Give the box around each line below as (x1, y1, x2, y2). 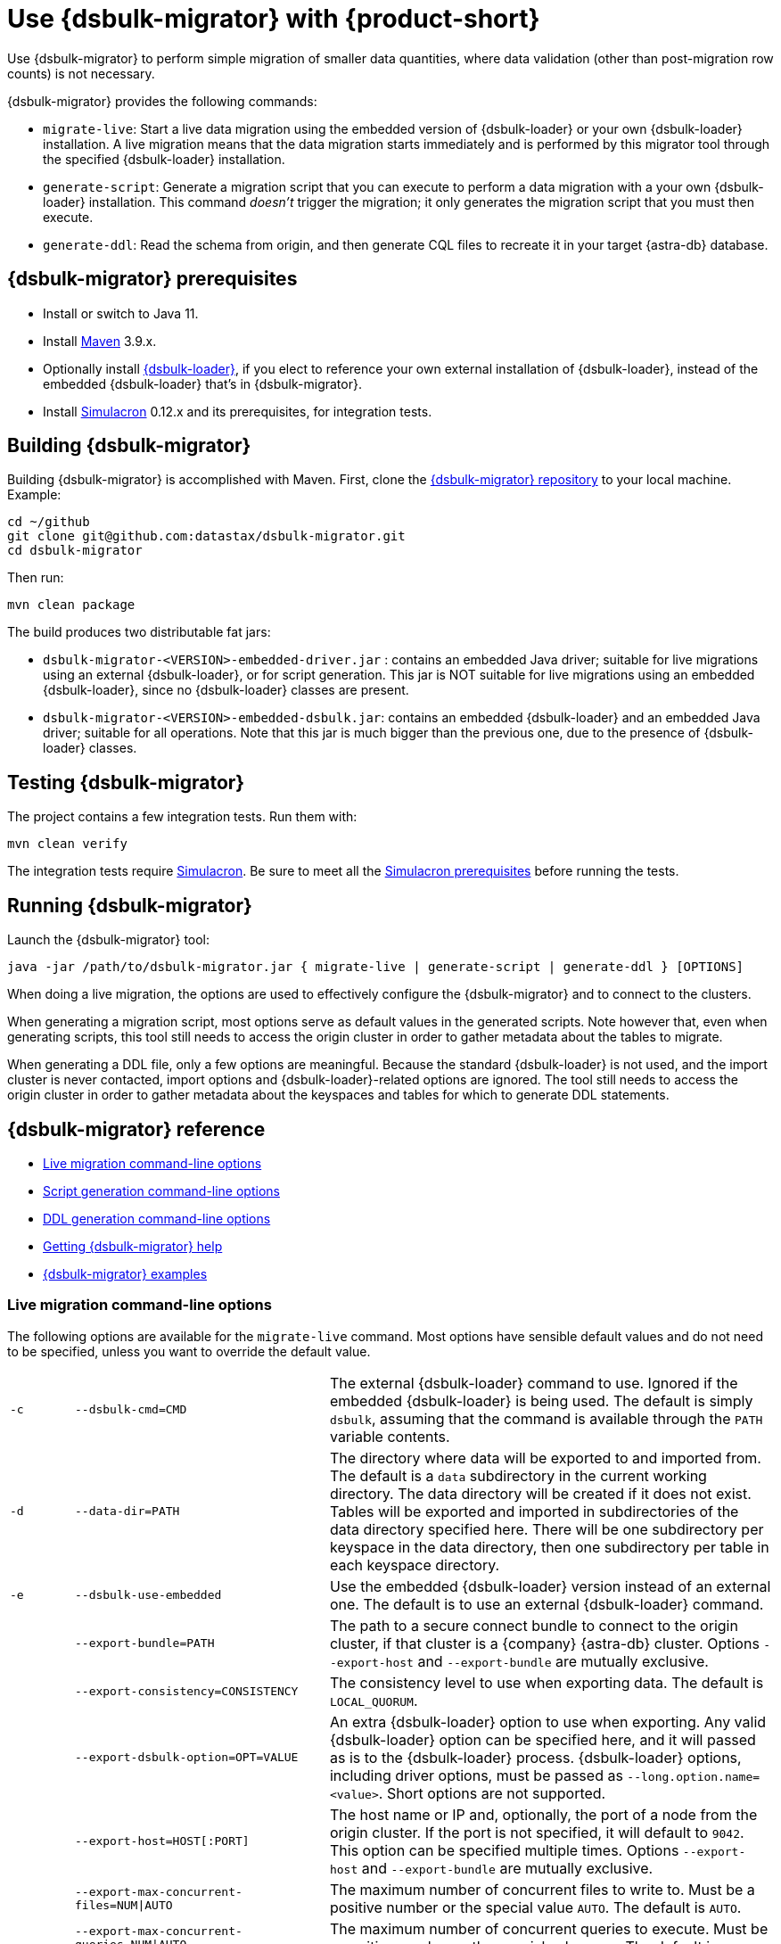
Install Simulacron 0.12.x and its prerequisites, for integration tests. (43, 403, 432, 419)
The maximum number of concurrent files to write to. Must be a (329, 1880, 755, 1899)
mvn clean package (7, 597, 136, 613)
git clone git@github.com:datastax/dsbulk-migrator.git (7, 529, 406, 544)
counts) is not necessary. (7, 65, 155, 81)
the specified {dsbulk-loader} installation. (43, 151, 285, 167)
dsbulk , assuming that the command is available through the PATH (329, 1409, 763, 1428)
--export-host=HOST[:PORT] (74, 1834, 250, 1849)
